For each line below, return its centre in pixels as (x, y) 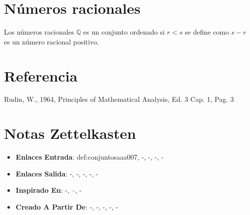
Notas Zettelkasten (70, 133)
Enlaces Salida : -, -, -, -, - (57, 173)
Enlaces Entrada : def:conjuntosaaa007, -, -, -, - (90, 157)
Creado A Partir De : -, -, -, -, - (67, 206)
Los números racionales (39, 32)
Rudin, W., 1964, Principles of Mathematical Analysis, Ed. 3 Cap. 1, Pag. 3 (119, 99)
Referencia (41, 75)
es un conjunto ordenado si (124, 32)
